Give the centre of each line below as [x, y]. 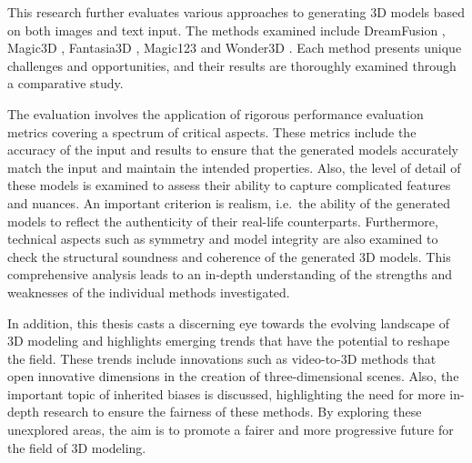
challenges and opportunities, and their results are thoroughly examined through [232, 65]
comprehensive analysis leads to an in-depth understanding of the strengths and [230, 274]
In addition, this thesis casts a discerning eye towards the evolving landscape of [229, 322]
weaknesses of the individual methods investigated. [149, 292]
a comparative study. [65, 83]
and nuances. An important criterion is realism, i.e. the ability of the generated [229, 202]
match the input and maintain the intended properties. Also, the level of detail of [234, 167]
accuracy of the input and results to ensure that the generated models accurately [233, 150]
